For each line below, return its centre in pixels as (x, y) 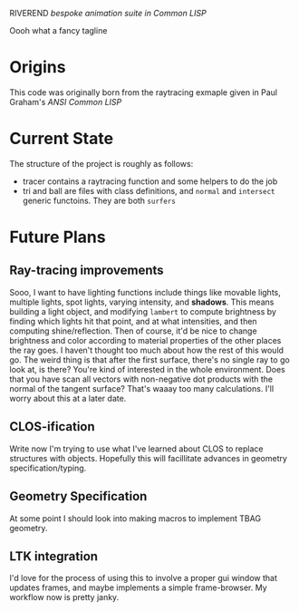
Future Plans (58, 237)
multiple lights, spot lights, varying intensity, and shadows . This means (142, 302)
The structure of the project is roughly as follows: (101, 163)
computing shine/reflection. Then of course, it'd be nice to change (133, 331)
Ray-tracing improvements (87, 271)
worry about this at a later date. (68, 398)
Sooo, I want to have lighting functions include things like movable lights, (145, 292)
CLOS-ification (52, 427)
